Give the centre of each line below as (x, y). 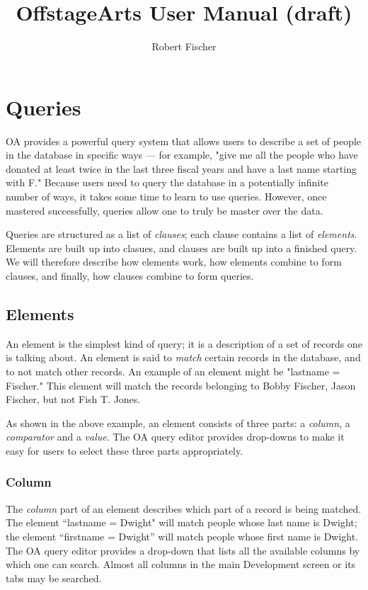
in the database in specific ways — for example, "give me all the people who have (182, 155)
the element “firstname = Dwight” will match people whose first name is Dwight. (182, 536)
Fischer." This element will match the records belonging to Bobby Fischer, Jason (181, 385)
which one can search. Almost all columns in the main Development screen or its (181, 564)
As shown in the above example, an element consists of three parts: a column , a (178, 422)
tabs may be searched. (54, 578)
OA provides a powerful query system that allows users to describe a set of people (184, 141)
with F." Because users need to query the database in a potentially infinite (167, 182)
